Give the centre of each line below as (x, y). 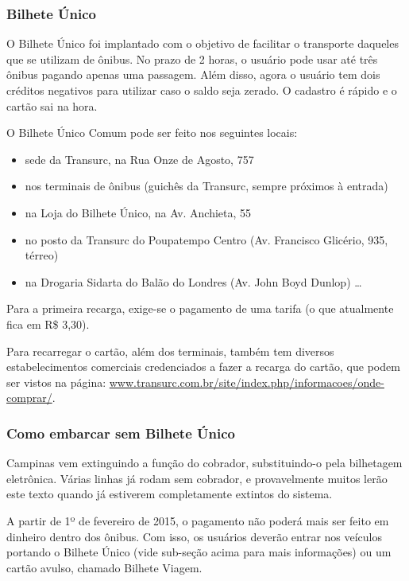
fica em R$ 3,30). (48, 324)
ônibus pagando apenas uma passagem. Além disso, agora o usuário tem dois (193, 74)
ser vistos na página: (56, 382)
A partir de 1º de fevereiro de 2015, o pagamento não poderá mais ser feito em (198, 520)
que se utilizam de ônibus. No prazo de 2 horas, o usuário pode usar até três (192, 58)
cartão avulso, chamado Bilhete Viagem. (104, 567)
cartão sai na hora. (52, 105)
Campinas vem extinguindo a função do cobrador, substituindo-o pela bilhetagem (204, 463)
